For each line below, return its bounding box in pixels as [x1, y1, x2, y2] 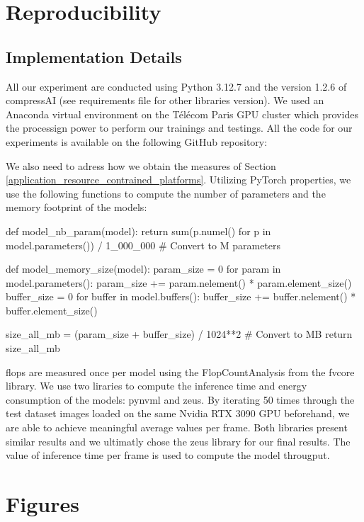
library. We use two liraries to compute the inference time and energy [6, 378, 307, 393]
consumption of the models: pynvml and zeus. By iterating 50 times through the [6, 392, 355, 407]
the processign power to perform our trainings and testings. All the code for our [6, 120, 353, 135]
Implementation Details [6, 45, 182, 67]
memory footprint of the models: [6, 200, 147, 215]
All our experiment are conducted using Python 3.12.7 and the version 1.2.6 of [6, 79, 347, 93]
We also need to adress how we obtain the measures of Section [6, 158, 276, 173]
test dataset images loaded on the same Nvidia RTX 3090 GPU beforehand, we [6, 406, 350, 421]
